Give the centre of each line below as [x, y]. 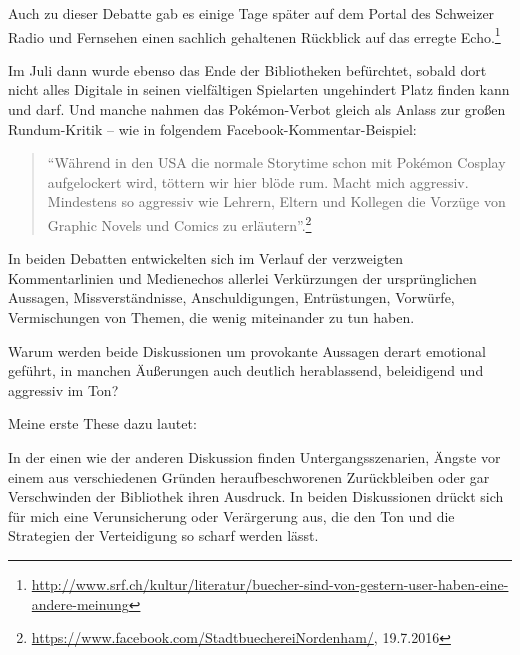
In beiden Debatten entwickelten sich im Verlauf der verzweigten [206, 258]
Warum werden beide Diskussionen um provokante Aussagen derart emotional [247, 350]
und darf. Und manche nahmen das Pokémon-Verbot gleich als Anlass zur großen [257, 109]
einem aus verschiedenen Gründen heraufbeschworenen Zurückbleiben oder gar [249, 476]
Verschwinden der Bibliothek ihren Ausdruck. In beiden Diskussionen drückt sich [256, 496]
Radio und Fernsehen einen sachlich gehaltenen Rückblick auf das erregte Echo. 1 [254, 35]
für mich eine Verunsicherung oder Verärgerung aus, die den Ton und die [231, 515]
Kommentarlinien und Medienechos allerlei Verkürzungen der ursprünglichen [242, 277]
